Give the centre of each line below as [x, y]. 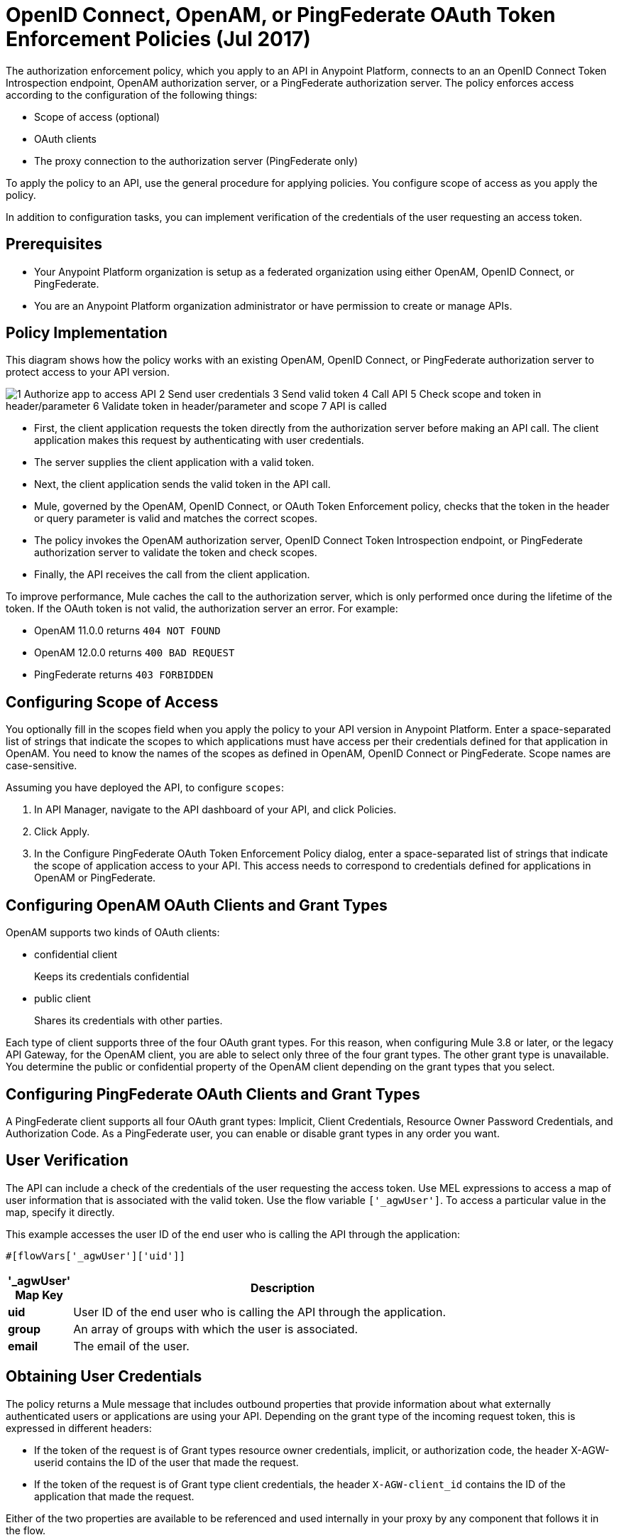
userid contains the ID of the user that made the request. [166, 1462]
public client [62, 999]
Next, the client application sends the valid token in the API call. [182, 484]
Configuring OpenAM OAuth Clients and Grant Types [197, 905]
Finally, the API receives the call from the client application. [172, 575]
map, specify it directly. [60, 1212]
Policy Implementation [87, 333]
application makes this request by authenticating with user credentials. [199, 440]
